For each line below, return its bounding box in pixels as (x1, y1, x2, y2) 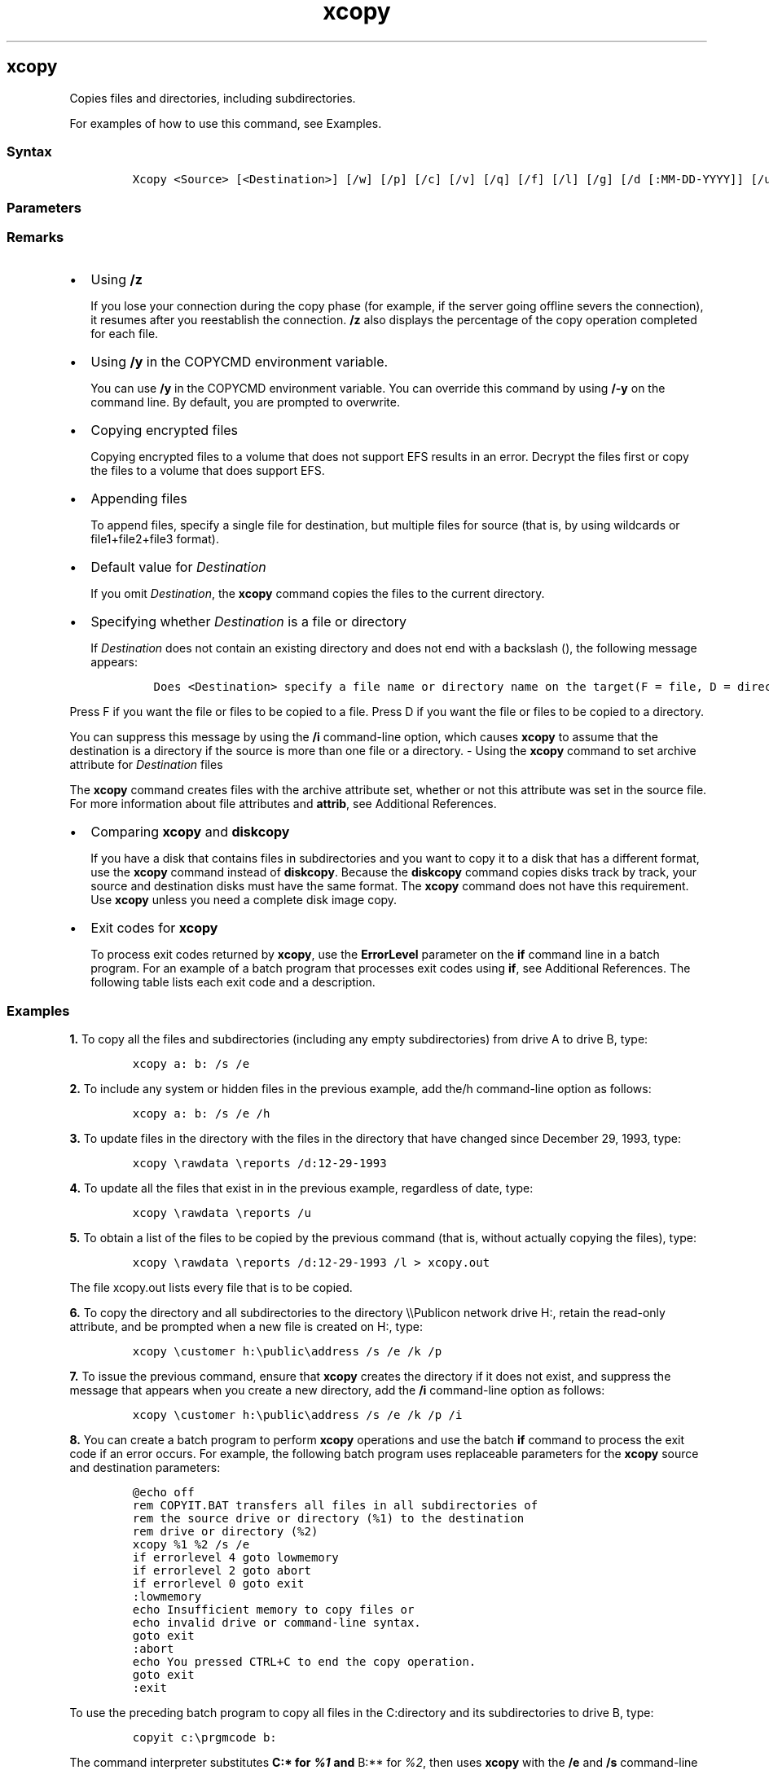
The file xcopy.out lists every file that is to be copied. (69, 1280, 353, 1295)
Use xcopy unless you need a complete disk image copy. (90, 893, 398, 907)
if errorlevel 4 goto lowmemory (132, 1551, 339, 1565)
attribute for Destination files (69, 758, 223, 772)
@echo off (132, 1486, 195, 1500)
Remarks (7, 229, 64, 246)
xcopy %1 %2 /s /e (132, 1538, 250, 1552)
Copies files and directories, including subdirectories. (69, 90, 356, 105)
